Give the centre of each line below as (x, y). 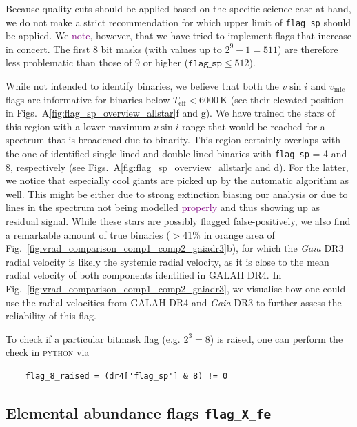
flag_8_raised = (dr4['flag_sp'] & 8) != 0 (126, 376)
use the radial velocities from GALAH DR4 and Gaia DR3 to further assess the (174, 302)
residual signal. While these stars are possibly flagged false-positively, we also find (178, 221)
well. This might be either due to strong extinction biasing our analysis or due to (177, 193)
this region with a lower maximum (78, 126)
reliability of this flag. (51, 316)
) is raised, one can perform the (276, 338)
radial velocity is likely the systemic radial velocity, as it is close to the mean (167, 261)
